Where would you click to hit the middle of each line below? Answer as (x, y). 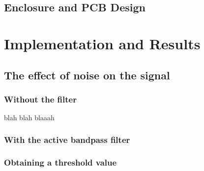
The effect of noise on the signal (87, 75)
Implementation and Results (102, 43)
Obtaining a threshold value (60, 162)
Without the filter (40, 99)
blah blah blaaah (29, 118)
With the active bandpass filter (67, 139)
